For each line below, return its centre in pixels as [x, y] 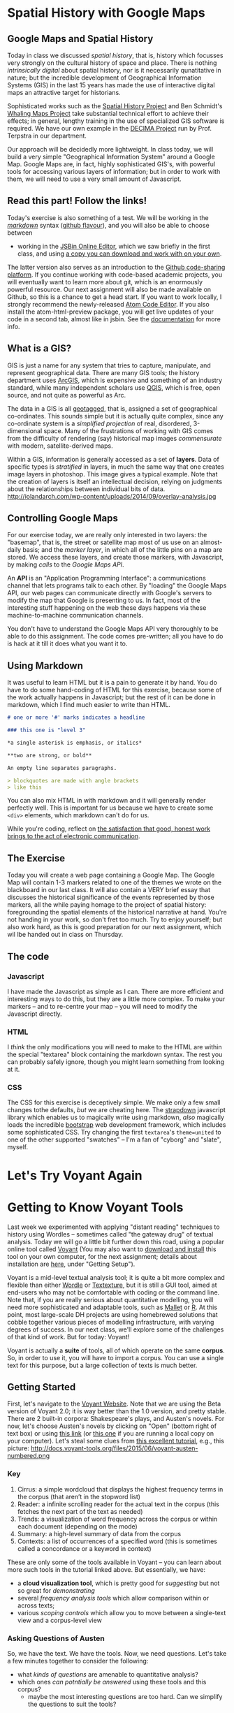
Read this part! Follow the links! [77, 201]
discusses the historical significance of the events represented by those [111, 897]
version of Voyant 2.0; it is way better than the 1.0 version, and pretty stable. [117, 1411]
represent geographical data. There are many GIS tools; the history [103, 372]
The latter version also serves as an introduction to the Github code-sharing [116, 267]
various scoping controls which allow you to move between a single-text [122, 1612]
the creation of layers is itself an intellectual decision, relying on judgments [115, 481]
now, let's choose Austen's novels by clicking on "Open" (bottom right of [112, 1426]
